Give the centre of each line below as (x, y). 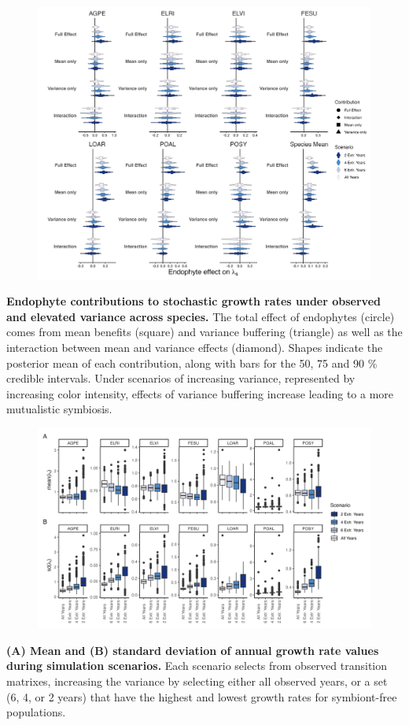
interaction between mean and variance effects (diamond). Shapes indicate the (195, 347)
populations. (36, 712)
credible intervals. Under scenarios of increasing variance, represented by (181, 378)
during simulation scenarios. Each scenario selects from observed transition (197, 666)
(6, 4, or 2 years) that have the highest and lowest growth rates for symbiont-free (202, 696)
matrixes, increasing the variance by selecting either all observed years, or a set (197, 681)
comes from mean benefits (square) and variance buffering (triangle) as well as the (204, 332)
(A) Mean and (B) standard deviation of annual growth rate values (193, 650)
